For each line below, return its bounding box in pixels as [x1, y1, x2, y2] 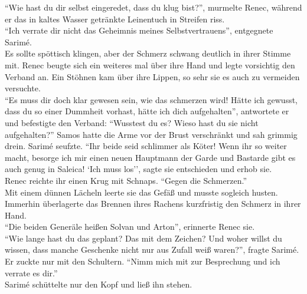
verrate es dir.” [5, 266, 58, 279]
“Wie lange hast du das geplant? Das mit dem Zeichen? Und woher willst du [5, 232, 282, 244]
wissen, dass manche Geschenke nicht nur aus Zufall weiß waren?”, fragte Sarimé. [5, 243, 299, 256]
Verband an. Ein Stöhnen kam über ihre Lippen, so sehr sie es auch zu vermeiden [5, 70, 300, 82]
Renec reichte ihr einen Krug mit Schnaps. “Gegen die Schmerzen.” [5, 174, 247, 186]
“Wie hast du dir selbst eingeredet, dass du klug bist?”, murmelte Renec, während [5, 1, 302, 13]
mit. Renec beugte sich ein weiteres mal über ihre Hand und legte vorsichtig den [5, 58, 295, 71]
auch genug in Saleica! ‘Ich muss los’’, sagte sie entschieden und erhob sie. [5, 163, 272, 175]
